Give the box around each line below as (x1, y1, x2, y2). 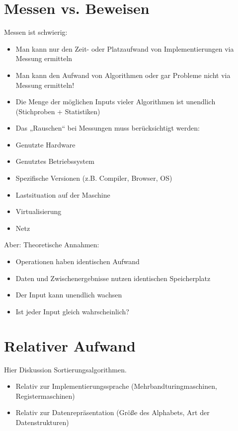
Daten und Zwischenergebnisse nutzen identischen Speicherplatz (15, 273, 211, 283)
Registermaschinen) (15, 390, 75, 401)
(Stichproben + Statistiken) (15, 106, 100, 116)
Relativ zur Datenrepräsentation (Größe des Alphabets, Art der (15, 407, 210, 418)
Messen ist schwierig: (4, 27, 68, 37)
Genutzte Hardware (15, 139, 76, 149)
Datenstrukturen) (15, 417, 69, 427)
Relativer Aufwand (4, 335, 136, 356)
